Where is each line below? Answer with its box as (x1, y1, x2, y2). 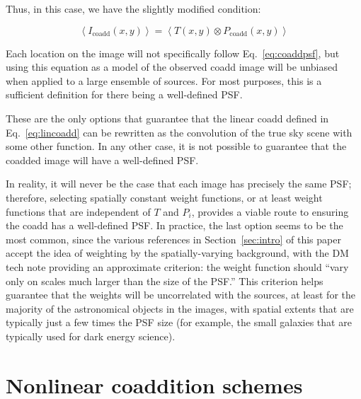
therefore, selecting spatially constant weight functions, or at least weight (6, 190, 323, 204)
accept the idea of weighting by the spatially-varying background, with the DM (6, 245, 349, 260)
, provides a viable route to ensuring (191, 204, 349, 219)
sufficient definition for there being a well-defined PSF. (6, 87, 243, 102)
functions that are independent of (6, 204, 151, 219)
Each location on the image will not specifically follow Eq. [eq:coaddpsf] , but (6, 45, 340, 60)
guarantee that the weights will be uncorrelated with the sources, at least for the (6, 287, 355, 302)
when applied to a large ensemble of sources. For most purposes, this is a (6, 73, 322, 88)
